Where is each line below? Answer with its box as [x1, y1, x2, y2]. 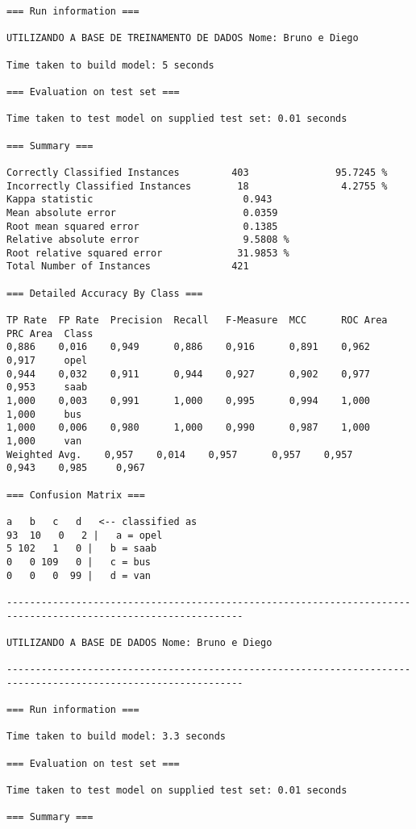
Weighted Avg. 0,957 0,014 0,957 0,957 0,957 [6, 448, 353, 460]
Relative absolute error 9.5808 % [6, 234, 289, 246]
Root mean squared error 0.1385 [6, 220, 278, 232]
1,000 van [6, 435, 82, 447]
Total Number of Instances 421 [6, 260, 249, 273]
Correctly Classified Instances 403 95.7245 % [6, 166, 388, 178]
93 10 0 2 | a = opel [6, 529, 163, 541]
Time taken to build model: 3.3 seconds [6, 731, 227, 743]
